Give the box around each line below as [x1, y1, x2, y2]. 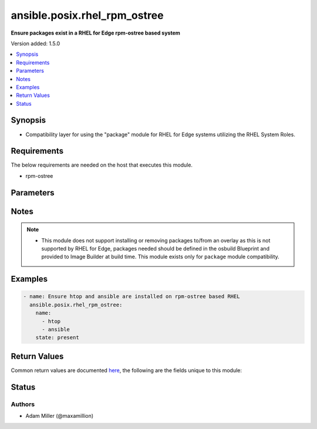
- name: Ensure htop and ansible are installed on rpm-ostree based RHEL [23, 293, 240, 300]
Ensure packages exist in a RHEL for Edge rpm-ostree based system [11, 29, 180, 36]
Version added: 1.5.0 [11, 40, 60, 47]
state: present [35, 335, 79, 341]
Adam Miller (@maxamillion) [25, 413, 94, 420]
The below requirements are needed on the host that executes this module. [11, 161, 193, 168]
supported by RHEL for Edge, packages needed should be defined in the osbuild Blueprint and [41, 245, 270, 252]
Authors [11, 400, 35, 408]
